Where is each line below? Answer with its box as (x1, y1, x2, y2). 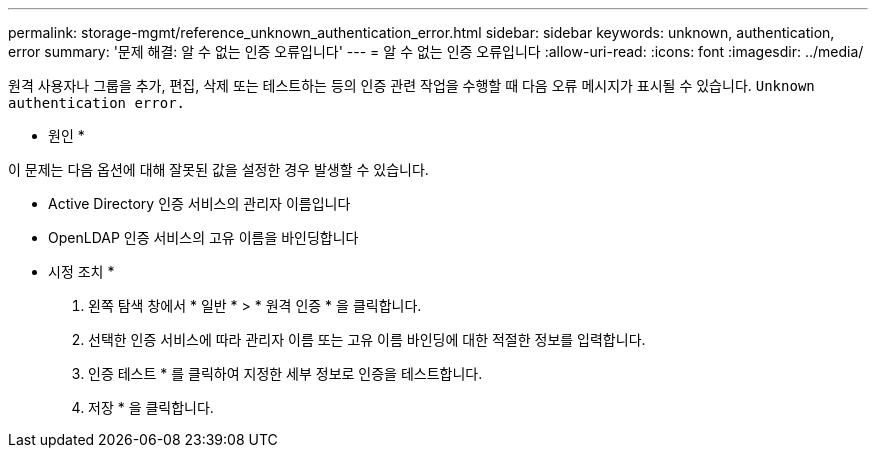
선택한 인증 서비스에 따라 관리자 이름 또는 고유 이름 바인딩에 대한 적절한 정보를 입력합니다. (88, 331, 646, 348)
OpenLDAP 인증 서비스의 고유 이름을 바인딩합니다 (48, 229, 359, 246)
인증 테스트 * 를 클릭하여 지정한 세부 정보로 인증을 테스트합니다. (88, 365, 483, 382)
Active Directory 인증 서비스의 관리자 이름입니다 (48, 195, 351, 212)
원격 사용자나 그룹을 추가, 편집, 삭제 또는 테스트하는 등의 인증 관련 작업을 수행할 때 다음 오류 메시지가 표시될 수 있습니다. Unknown (8, 77, 815, 94)
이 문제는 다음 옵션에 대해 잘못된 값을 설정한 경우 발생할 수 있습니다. (8, 161, 429, 178)
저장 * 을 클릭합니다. (88, 399, 214, 416)
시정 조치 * (48, 263, 115, 280)
